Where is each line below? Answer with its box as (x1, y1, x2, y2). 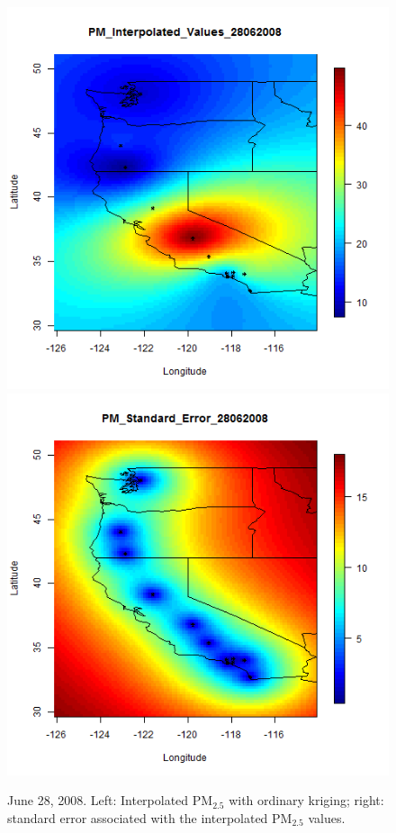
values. (308, 808, 346, 827)
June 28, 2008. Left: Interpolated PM (7, 791, 213, 810)
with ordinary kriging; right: (229, 791, 384, 810)
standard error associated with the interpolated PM (7, 808, 292, 827)
